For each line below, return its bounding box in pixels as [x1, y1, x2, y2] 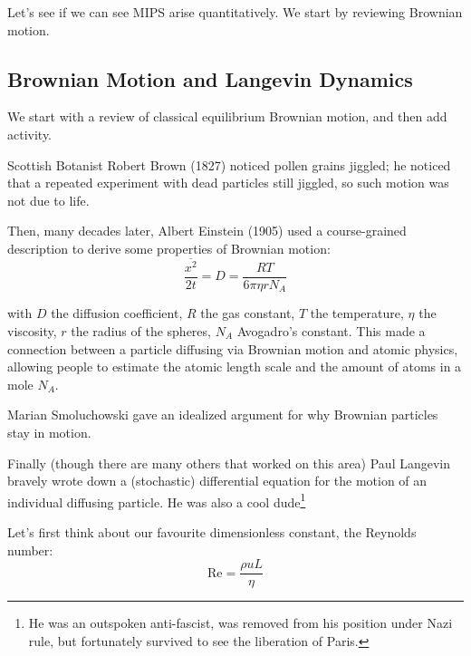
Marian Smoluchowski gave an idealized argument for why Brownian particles [7, 405, 438, 424]
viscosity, [7, 321, 57, 340]
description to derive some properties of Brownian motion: [7, 238, 331, 257]
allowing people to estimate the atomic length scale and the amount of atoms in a [7, 357, 462, 376]
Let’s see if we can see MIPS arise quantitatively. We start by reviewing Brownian [7, 3, 463, 21]
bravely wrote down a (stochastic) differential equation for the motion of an [7, 471, 428, 490]
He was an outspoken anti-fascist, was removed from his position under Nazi [28, 613, 453, 632]
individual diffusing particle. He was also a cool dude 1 [7, 489, 306, 511]
